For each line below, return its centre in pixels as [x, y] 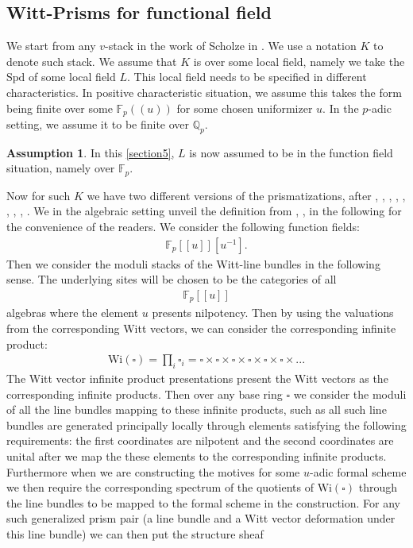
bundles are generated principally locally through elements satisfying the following [206, 425]
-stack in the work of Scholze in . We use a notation [231, 46]
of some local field [72, 77]
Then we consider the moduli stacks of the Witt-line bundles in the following [193, 263]
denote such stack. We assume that [92, 61]
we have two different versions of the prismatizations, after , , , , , [246, 195]
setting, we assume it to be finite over [98, 124]
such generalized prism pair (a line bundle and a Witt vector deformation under [201, 518]
